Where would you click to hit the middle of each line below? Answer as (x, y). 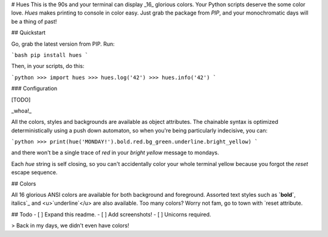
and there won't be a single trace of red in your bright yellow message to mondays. (115, 153)
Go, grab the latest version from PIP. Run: (63, 44)
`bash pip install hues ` (50, 55)
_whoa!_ (21, 111)
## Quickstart (28, 33)
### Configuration (34, 89)
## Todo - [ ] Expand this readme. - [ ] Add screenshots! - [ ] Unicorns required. (111, 214)
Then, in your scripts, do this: (48, 66)
